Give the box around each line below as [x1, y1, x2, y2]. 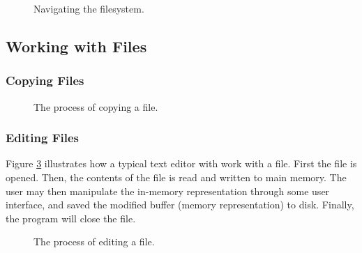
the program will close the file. [6, 210, 136, 225]
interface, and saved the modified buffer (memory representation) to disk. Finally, [6, 197, 354, 212]
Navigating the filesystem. [33, 1, 144, 15]
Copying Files [6, 72, 84, 89]
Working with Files [6, 35, 147, 56]
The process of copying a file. [33, 99, 158, 114]
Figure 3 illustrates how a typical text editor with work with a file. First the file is [6, 156, 357, 171]
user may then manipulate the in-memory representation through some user [6, 183, 330, 198]
